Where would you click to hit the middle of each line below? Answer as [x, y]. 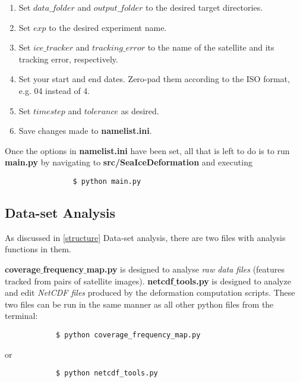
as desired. [140, 110]
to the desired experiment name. [108, 27]
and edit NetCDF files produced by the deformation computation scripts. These [150, 292]
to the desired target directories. [204, 7]
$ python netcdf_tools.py [107, 373]
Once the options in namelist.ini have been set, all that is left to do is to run [147, 150]
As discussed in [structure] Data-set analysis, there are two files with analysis [145, 237]
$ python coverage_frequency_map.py [128, 335]
